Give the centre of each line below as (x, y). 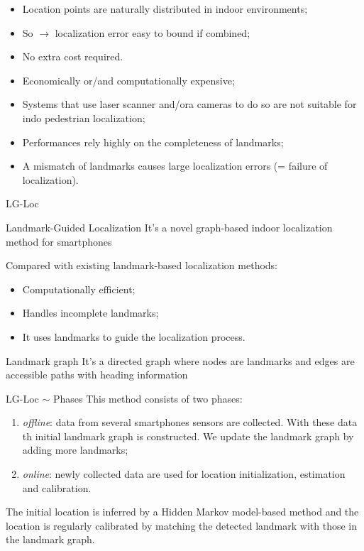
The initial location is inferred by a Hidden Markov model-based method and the (182, 512)
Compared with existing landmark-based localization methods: (142, 265)
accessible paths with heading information (97, 375)
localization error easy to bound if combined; (153, 32)
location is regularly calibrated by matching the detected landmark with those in (181, 525)
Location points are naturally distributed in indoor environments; (165, 9)
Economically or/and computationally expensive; (128, 80)
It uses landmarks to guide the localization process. (134, 336)
